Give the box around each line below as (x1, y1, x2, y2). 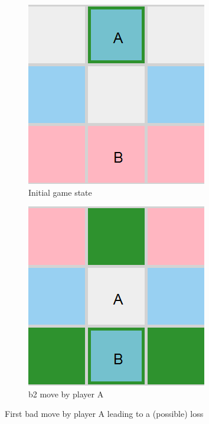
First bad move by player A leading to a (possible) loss (5, 407, 204, 420)
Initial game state (28, 186, 92, 198)
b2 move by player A (28, 387, 104, 400)
